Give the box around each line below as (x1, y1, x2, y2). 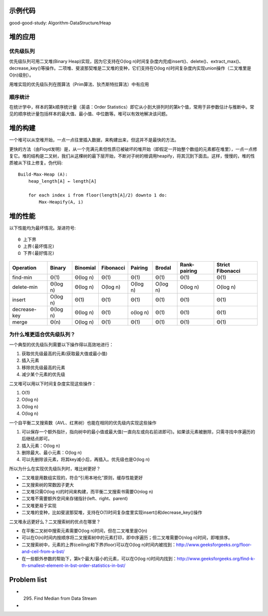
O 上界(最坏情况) (18, 244, 55, 249)
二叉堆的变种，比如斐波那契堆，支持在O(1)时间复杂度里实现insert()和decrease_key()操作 (21, 509, 202, 516)
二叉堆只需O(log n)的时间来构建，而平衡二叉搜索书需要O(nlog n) (21, 489, 153, 495)
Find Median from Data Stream (34, 596, 97, 602)
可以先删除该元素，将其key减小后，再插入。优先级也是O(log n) (21, 457, 150, 463)
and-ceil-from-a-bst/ (21, 548, 65, 554)
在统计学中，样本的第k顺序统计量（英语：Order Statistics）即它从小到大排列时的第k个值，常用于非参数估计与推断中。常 (9, 104, 255, 110)
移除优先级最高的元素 (21, 364, 66, 370)
